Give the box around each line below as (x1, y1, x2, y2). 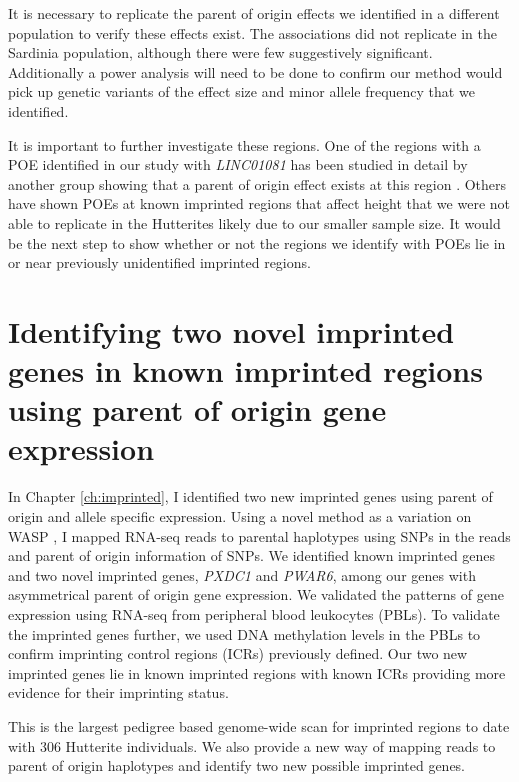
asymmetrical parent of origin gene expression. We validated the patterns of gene (8, 584, 504, 605)
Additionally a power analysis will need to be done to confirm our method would (8, 61, 503, 82)
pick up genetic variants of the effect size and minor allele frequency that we (8, 81, 475, 102)
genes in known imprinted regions (8, 350, 483, 391)
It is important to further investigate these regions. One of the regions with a (8, 134, 481, 155)
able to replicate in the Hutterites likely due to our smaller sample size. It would (8, 212, 501, 233)
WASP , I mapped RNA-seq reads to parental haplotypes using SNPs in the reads (8, 525, 511, 546)
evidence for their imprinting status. (8, 682, 229, 703)
